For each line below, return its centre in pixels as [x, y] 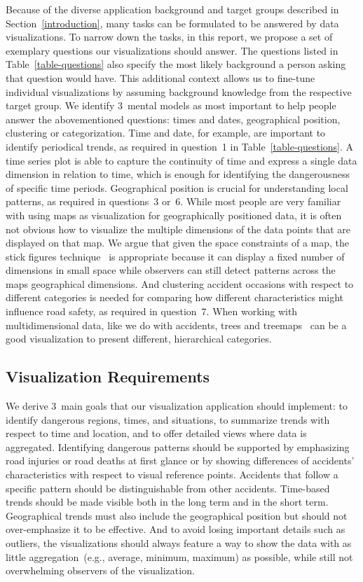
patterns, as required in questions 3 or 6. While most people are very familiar [173, 201]
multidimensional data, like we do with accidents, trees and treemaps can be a [176, 325]
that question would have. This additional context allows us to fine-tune [160, 77]
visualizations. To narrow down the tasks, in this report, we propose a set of [169, 37]
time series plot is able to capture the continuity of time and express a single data [181, 160]
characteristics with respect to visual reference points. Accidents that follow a [172, 474]
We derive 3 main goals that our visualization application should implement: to [177, 406]
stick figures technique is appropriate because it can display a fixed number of [175, 256]
